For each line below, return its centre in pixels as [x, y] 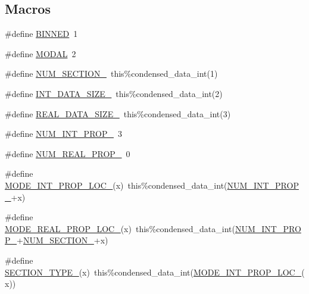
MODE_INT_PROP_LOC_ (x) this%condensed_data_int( [116, 185]
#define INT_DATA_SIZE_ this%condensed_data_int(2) [114, 93]
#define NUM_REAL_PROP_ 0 [68, 153]
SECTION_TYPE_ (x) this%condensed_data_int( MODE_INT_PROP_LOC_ [153, 272]
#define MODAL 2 [40, 53]
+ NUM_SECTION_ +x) [63, 240]
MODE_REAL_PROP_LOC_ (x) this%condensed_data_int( [120, 228]
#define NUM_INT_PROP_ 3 [63, 134]
